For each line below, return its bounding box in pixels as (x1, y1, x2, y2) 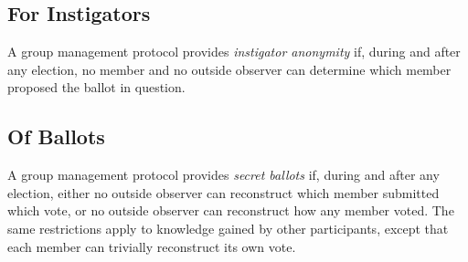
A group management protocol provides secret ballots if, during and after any (7, 165, 440, 184)
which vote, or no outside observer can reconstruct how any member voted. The (7, 201, 454, 220)
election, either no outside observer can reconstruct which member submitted (7, 183, 440, 202)
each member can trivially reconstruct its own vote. (7, 236, 296, 256)
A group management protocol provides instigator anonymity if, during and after (7, 42, 461, 61)
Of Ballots (7, 122, 105, 151)
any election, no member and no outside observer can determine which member (7, 59, 452, 79)
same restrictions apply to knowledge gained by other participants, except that (7, 218, 449, 237)
